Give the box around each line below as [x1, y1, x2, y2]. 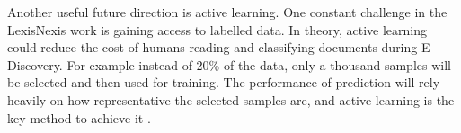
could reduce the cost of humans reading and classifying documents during [7, 38, 418, 57]
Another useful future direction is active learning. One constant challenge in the [7, 3, 448, 21]
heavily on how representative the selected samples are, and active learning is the [7, 90, 455, 109]
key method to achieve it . [7, 108, 151, 127]
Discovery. [7, 55, 63, 74]
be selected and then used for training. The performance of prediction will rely [7, 73, 440, 92]
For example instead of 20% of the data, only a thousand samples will [66, 55, 451, 74]
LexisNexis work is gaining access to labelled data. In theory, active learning [7, 20, 427, 39]
